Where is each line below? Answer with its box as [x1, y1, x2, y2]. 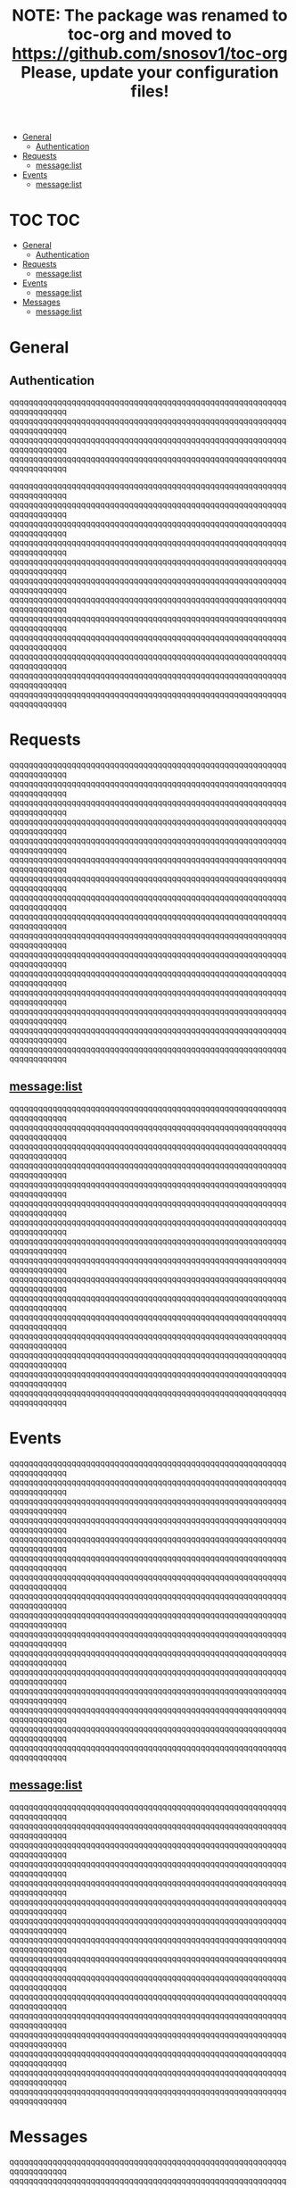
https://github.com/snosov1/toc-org [12, 44, 288, 63]
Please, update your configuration [21, 62, 279, 83]
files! [130, 81, 169, 102]
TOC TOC [9, 211, 80, 230]
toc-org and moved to [68, 24, 232, 45]
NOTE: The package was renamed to [12, 5, 288, 26]
